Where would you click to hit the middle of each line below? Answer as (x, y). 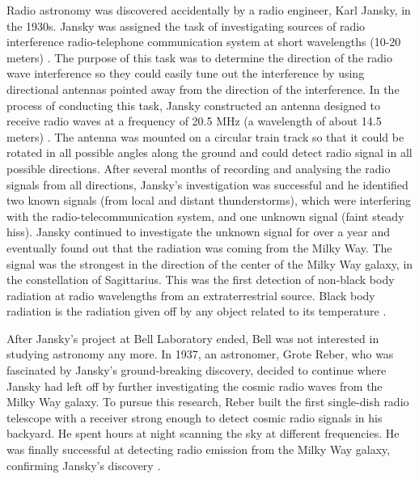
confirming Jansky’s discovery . (84, 465)
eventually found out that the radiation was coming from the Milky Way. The (199, 247)
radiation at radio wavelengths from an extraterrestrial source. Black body (191, 295)
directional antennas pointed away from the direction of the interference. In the (203, 89)
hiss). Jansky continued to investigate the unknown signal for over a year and (198, 232)
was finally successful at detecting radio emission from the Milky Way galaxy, (199, 449)
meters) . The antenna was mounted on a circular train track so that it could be (205, 136)
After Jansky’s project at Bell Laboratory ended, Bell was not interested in (193, 338)
